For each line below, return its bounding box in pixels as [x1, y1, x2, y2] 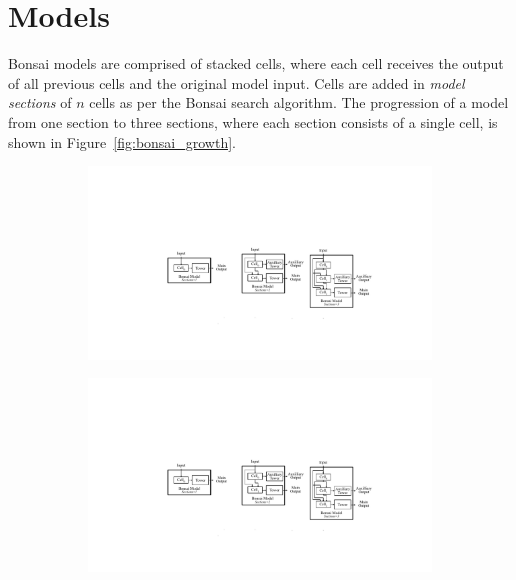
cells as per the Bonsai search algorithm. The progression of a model [89, 92, 509, 113]
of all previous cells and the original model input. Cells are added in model [8, 72, 465, 93]
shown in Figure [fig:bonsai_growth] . [8, 131, 236, 152]
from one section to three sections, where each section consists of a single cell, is [8, 111, 498, 132]
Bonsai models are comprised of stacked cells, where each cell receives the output [8, 53, 504, 74]
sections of [8, 92, 72, 113]
